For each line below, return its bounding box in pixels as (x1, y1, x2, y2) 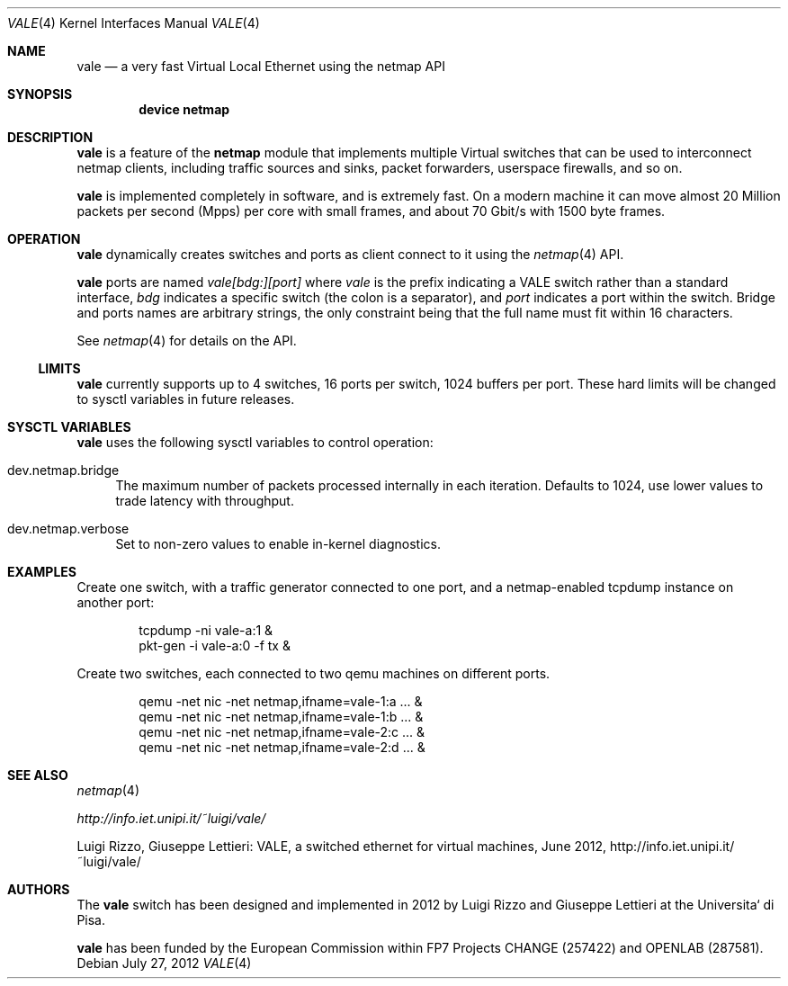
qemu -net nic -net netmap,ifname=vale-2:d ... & (139, 739, 425, 755)
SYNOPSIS (7, 86, 73, 102)
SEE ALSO (7, 767, 68, 783)
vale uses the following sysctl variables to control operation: (76, 435, 434, 450)
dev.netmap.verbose (7, 521, 130, 536)
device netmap (139, 102, 230, 117)
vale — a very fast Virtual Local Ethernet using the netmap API (76, 58, 445, 74)
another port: (76, 595, 155, 610)
